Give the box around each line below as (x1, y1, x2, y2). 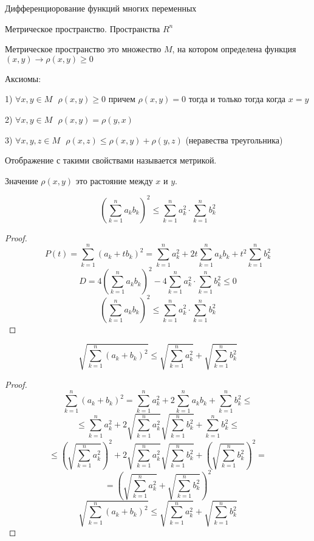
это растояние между (75, 174, 153, 187)
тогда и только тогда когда (188, 92, 286, 105)
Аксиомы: (5, 72, 41, 84)
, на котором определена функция (172, 43, 296, 55)
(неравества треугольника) (185, 133, 283, 146)
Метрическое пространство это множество (5, 43, 162, 55)
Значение (5, 174, 38, 187)
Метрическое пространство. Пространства (5, 22, 160, 35)
